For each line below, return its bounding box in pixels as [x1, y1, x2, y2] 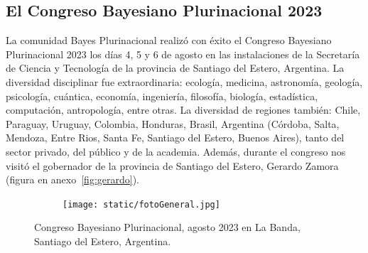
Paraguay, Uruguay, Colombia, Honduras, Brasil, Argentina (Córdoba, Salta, [6, 116, 340, 131]
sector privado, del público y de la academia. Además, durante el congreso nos [6, 144, 346, 158]
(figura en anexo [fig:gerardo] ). [6, 172, 139, 187]
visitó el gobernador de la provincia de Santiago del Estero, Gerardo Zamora [6, 158, 339, 173]
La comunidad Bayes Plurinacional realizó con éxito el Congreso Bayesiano [6, 33, 332, 48]
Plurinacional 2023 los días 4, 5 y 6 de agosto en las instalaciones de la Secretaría [6, 46, 360, 61]
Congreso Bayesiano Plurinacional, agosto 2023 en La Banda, [34, 220, 301, 235]
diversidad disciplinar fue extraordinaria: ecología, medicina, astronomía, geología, [6, 74, 363, 89]
